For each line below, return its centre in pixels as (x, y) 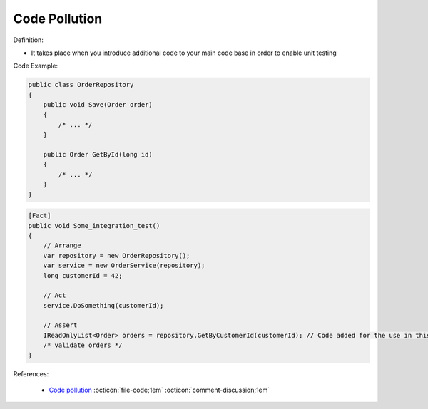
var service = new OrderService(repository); (124, 266)
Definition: (29, 40)
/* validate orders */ (83, 345)
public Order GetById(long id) (98, 155)
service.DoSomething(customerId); (103, 305)
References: (31, 373)
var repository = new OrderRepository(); (117, 255)
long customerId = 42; (83, 275)
